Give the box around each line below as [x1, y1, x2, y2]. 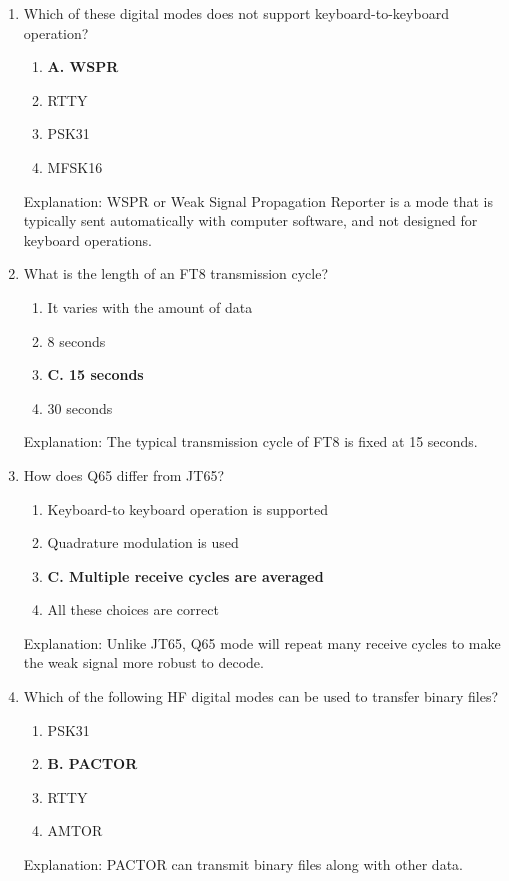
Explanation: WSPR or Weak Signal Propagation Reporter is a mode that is [23, 190, 493, 211]
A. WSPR [47, 56, 119, 77]
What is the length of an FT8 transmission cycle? [23, 263, 329, 284]
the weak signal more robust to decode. [23, 652, 264, 673]
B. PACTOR [47, 753, 138, 774]
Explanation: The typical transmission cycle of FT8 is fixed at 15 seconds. [23, 431, 478, 452]
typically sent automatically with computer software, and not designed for [23, 210, 478, 231]
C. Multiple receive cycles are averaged [47, 565, 324, 586]
